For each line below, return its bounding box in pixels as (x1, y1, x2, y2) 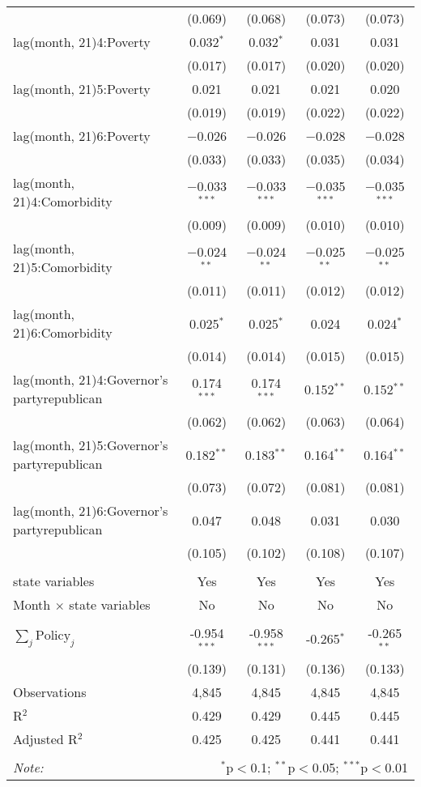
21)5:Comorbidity (13, 257, 113, 276)
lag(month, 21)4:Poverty (13, 32, 151, 51)
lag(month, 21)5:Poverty (13, 79, 151, 98)
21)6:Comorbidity (13, 323, 113, 342)
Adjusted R (13, 729, 78, 748)
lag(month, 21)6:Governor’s (13, 501, 168, 520)
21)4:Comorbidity (13, 192, 113, 211)
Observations (13, 682, 87, 701)
